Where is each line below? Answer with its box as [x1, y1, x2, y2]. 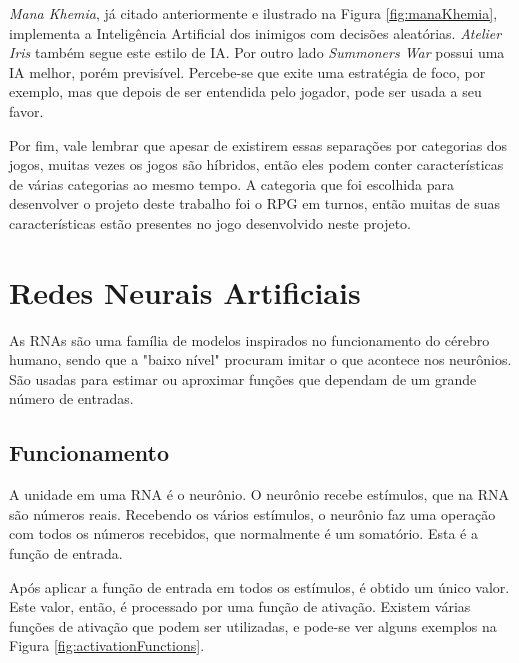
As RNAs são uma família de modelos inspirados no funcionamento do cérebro [9, 329, 490, 350]
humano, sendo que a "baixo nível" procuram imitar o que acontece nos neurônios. [9, 349, 512, 370]
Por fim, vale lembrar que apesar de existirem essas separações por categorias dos [9, 134, 508, 155]
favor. [9, 100, 44, 121]
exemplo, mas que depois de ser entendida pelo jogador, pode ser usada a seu [9, 81, 482, 102]
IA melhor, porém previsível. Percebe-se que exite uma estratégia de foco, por [9, 61, 486, 82]
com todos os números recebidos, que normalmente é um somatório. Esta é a [9, 523, 478, 544]
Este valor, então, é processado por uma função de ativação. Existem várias [9, 596, 471, 617]
